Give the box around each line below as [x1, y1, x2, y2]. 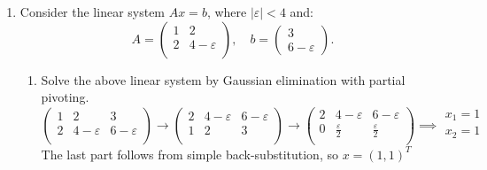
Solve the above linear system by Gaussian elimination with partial [41, 70, 406, 89]
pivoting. [41, 88, 89, 106]
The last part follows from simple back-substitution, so [41, 144, 338, 163]
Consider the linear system [19, 3, 166, 20]
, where [206, 3, 247, 20]
